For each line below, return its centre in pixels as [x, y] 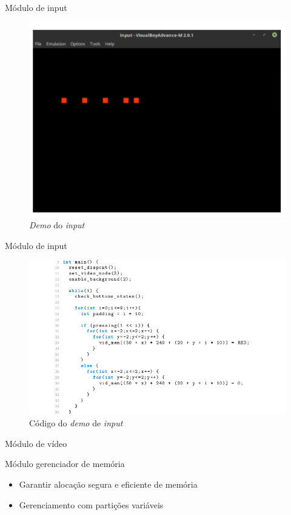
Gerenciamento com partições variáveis [91, 504]
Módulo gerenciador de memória [65, 464]
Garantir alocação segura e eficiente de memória [108, 484]
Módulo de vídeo [36, 443]
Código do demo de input [76, 423]
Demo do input [57, 225]
